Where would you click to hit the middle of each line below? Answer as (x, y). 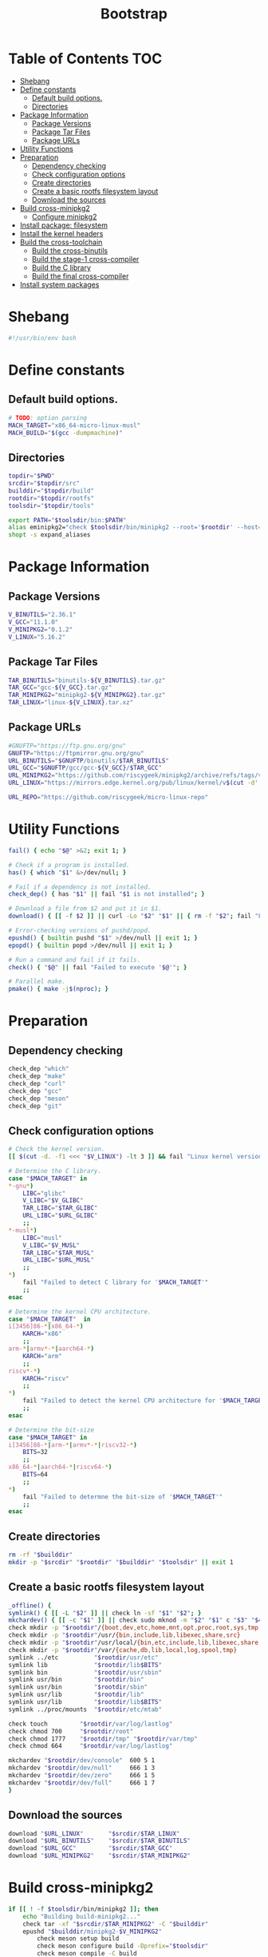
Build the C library (61, 267)
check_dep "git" (35, 1106)
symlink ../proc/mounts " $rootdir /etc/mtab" (85, 1709)
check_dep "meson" (39, 1099)
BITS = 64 (35, 1475)
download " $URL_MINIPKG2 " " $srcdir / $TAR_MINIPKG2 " (100, 1856)
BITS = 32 (35, 1452)
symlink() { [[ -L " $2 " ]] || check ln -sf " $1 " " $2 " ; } (105, 1613)
